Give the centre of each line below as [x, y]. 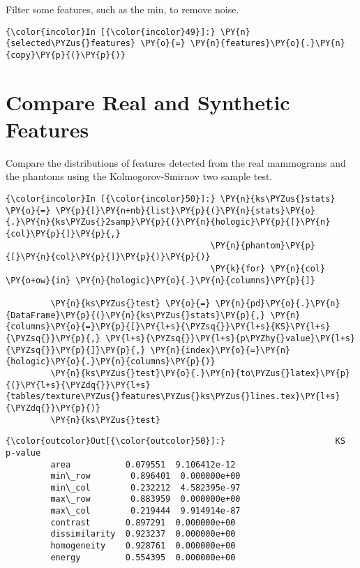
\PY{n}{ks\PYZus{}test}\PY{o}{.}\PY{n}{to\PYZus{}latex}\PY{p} [200, 373]
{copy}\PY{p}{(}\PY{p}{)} [66, 55]
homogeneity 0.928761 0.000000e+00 [143, 546]
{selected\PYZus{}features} [71, 44]
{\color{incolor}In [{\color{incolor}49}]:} [111, 32]
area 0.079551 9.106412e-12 [143, 464]
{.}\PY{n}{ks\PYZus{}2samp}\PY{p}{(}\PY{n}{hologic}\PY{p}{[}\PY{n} [168, 222]
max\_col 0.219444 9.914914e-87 [145, 511]
